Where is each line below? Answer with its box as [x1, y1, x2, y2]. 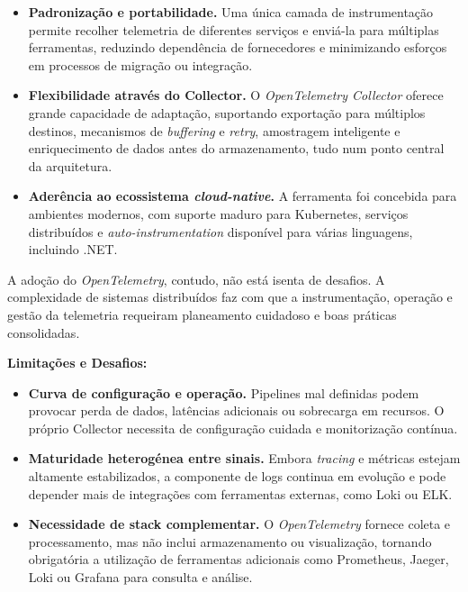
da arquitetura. [28, 156, 112, 175]
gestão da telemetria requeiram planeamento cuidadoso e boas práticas [7, 305, 397, 323]
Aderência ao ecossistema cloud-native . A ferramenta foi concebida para [28, 187, 457, 205]
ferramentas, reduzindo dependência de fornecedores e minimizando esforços [28, 38, 447, 57]
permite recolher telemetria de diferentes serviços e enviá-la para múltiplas [28, 20, 439, 39]
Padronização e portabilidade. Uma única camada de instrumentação [28, 3, 434, 21]
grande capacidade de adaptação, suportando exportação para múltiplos [28, 103, 426, 122]
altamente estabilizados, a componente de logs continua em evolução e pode [28, 467, 446, 486]
